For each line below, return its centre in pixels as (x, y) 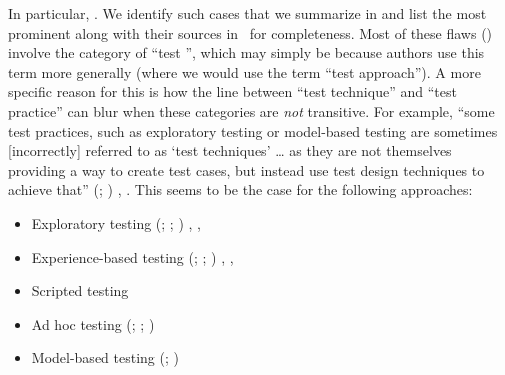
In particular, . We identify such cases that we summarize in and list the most (247, 13)
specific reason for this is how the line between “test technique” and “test (232, 91)
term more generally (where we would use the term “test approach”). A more (244, 71)
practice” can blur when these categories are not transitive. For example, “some (251, 110)
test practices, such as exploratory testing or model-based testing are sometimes (253, 130)
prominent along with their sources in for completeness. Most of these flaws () (250, 32)
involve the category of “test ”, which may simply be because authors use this (246, 52)
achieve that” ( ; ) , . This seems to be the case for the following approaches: (240, 189)
